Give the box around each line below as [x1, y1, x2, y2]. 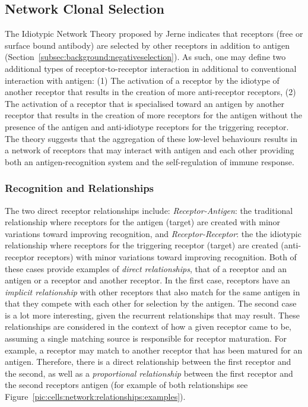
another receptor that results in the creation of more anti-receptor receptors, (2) [5, 86, 296, 98]
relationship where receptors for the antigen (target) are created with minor [5, 216, 281, 228]
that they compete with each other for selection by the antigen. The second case [5, 297, 297, 310]
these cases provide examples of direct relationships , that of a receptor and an [5, 262, 287, 275]
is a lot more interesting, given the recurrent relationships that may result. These [5, 308, 300, 321]
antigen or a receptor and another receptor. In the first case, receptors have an [5, 274, 290, 286]
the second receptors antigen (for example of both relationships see [5, 378, 248, 391]
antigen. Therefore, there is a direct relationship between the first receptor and [5, 355, 291, 368]
